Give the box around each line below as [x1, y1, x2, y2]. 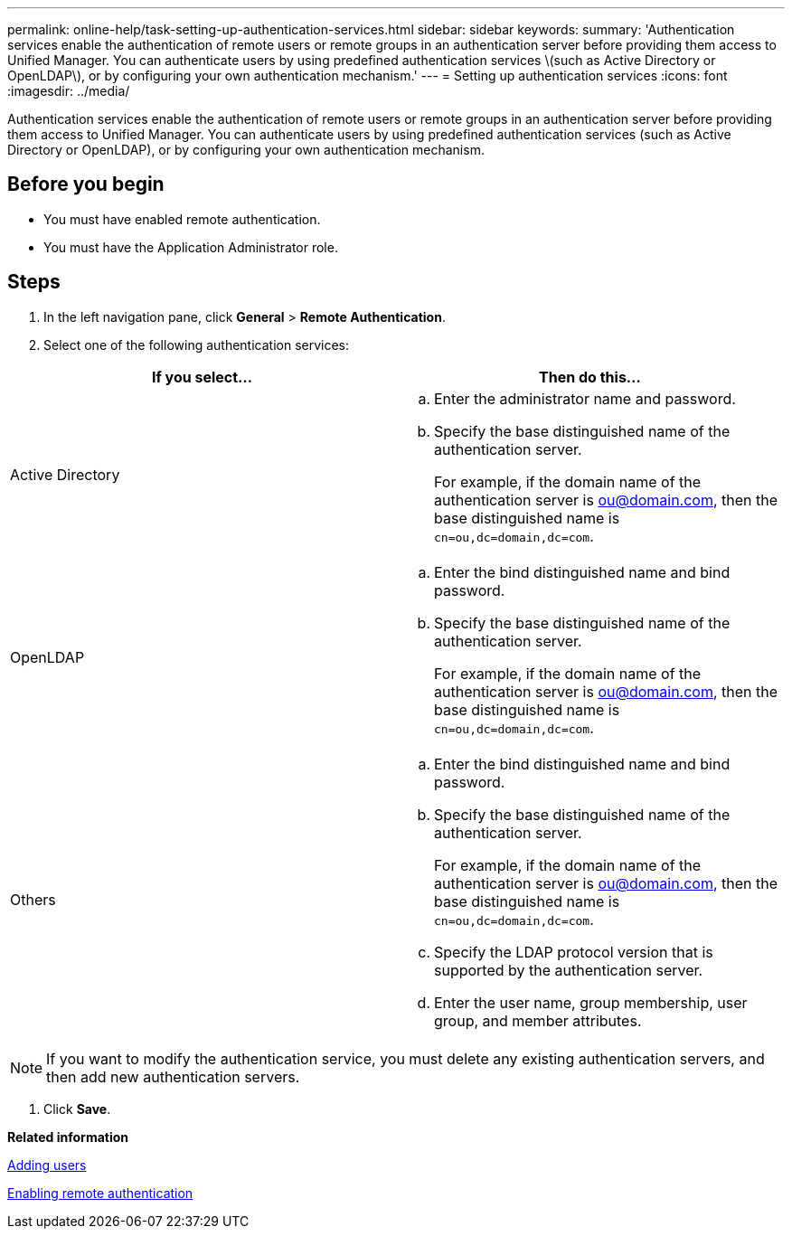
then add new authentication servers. [46, 1067, 300, 1086]
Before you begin [7, 173, 165, 196]
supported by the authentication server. [434, 960, 703, 979]
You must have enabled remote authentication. [43, 211, 321, 227]
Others [10, 890, 56, 909]
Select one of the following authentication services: [43, 336, 350, 353]
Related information [7, 1128, 129, 1145]
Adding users [7, 1156, 87, 1173]
